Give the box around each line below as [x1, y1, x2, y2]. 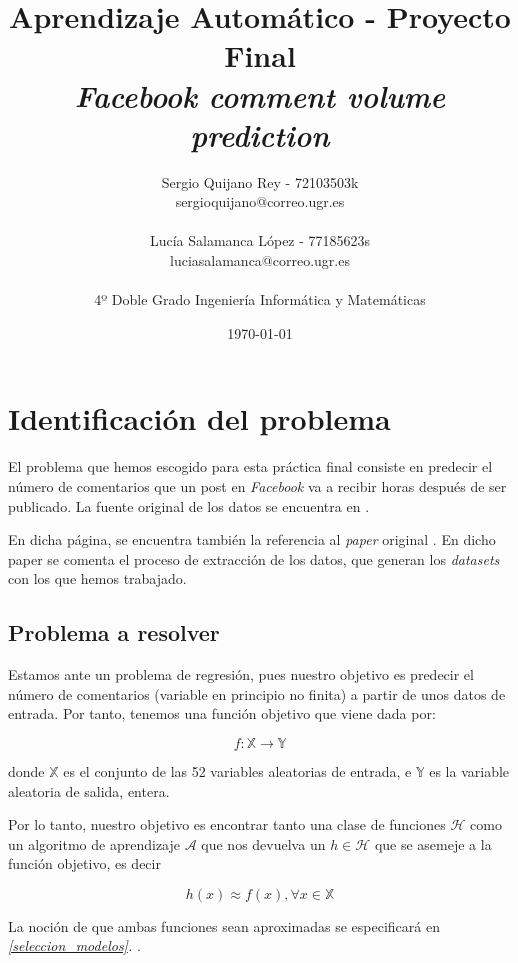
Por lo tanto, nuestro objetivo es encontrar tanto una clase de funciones [8, 814, 446, 835]
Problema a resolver [8, 617, 220, 648]
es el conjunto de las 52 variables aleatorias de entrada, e [63, 760, 412, 781]
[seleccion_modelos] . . [8, 935, 141, 956]
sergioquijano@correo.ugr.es [175, 191, 345, 212]
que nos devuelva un [201, 833, 326, 854]
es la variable [429, 760, 510, 781]
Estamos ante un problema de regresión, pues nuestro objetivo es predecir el [8, 664, 474, 685]
